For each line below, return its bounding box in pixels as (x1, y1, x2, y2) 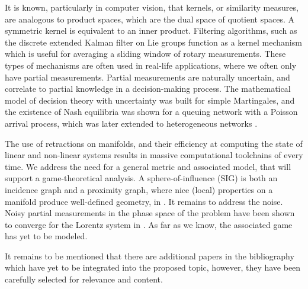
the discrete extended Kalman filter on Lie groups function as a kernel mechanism (5, 36, 302, 48)
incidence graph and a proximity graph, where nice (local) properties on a (5, 183, 273, 195)
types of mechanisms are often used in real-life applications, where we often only (5, 59, 297, 71)
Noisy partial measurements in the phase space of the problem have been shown (5, 207, 295, 219)
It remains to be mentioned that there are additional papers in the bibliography (5, 249, 294, 262)
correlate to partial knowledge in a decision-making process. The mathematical (5, 82, 291, 95)
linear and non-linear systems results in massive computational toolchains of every (5, 149, 303, 161)
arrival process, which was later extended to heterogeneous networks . (5, 117, 258, 129)
